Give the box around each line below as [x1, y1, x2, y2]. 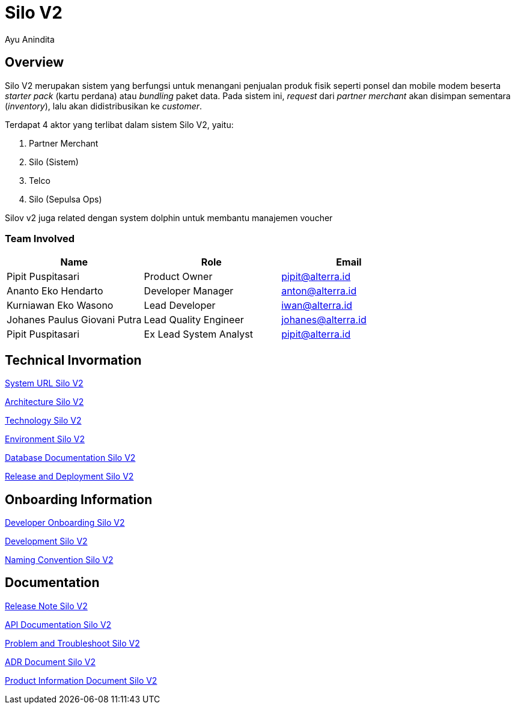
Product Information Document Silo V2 [5, 675, 157, 686]
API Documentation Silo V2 [5, 619, 112, 630]
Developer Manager [144, 285, 234, 297]
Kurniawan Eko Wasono [7, 299, 114, 312]
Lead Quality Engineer [144, 314, 244, 326]
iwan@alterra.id [281, 299, 353, 312]
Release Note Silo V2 [5, 600, 88, 611]
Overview [5, 55, 64, 70]
